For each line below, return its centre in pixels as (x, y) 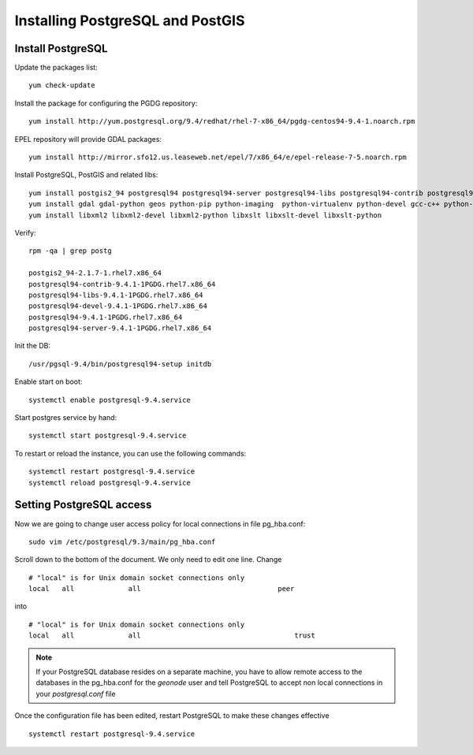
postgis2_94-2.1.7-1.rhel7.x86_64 (95, 273)
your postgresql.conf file (76, 694)
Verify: (25, 232)
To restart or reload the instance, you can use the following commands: (130, 453)
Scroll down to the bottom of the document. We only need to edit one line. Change (148, 560)
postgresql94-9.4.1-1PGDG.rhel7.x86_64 (106, 317)
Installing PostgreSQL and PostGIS (130, 20)
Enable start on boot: (48, 381)
